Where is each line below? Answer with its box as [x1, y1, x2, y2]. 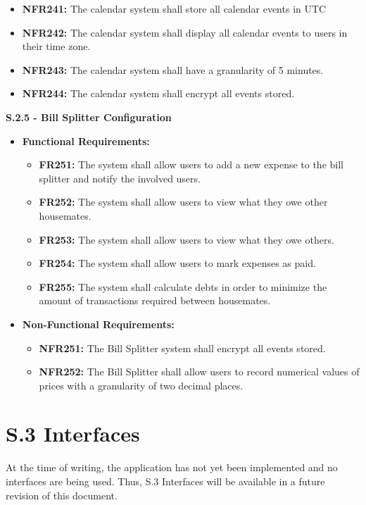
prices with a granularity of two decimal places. [39, 378, 244, 392]
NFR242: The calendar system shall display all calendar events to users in [22, 25, 348, 39]
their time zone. [22, 39, 91, 54]
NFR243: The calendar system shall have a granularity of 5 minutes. [22, 62, 324, 77]
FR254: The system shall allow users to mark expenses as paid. [39, 256, 316, 270]
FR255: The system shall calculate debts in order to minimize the [39, 279, 327, 294]
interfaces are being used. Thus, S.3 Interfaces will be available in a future [6, 474, 325, 488]
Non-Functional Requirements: [22, 316, 175, 331]
